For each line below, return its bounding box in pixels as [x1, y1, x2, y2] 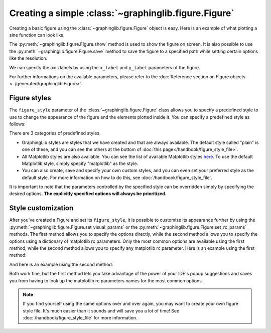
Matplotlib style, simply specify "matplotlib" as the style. [22, 160, 139, 166]
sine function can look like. [9, 32, 65, 38]
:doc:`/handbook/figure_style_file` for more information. [23, 315, 138, 321]
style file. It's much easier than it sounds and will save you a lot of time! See [23, 307, 180, 313]
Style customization [9, 204, 74, 213]
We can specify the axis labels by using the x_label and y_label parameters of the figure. [9, 64, 200, 70]
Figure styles [9, 94, 51, 102]
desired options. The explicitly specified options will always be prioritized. [9, 191, 167, 197]
